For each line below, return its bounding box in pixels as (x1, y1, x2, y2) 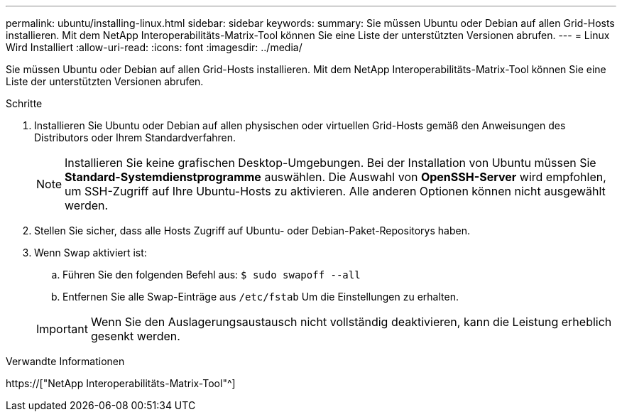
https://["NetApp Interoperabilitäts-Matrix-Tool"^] (6, 377, 236, 389)
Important (36, 322, 88, 336)
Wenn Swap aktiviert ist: (34, 247, 147, 259)
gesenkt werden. (90, 329, 180, 343)
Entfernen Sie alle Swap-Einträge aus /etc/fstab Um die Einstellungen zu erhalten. (62, 291, 459, 303)
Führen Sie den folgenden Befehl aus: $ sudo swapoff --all (62, 269, 361, 281)
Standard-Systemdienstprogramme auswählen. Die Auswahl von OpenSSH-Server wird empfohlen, (65, 170, 606, 184)
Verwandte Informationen (6, 355, 125, 367)
